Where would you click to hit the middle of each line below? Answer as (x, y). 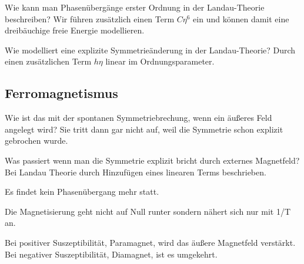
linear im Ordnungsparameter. (160, 61)
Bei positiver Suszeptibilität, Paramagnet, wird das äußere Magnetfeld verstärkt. (150, 242)
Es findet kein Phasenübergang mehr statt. (82, 192)
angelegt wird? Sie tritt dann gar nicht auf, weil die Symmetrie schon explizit (144, 129)
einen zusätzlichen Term (48, 61)
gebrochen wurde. (36, 141)
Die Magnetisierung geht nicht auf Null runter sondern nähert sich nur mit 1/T (148, 211)
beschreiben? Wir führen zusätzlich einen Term (90, 18)
